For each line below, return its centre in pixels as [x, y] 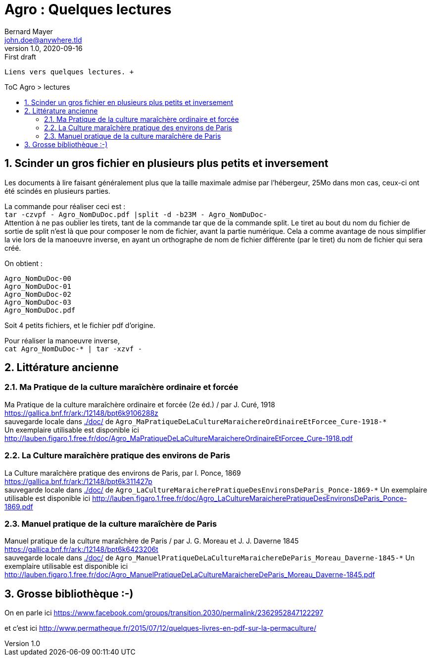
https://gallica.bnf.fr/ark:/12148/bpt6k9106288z [81, 413]
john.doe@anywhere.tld [43, 40]
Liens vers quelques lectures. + [69, 72]
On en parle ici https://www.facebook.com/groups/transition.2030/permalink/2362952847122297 [164, 613]
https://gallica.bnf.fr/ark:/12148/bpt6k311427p [78, 481]
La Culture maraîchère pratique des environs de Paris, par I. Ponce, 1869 [123, 473]
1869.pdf [19, 506]
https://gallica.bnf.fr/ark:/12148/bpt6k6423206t [81, 550]
